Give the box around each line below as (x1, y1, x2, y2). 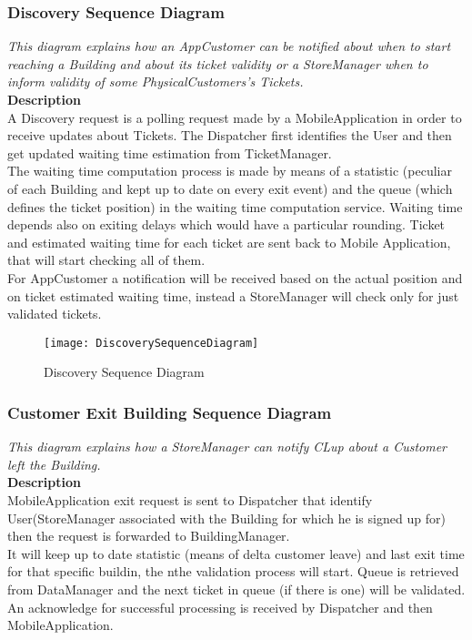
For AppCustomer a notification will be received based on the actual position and (7, 268, 463, 287)
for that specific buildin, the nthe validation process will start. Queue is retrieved (7, 562, 459, 581)
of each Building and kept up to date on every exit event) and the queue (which (7, 178, 453, 198)
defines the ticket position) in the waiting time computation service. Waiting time (7, 197, 463, 216)
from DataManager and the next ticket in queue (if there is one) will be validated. (7, 579, 466, 598)
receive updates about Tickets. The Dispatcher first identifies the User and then (7, 126, 452, 145)
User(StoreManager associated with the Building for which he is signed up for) (7, 508, 446, 527)
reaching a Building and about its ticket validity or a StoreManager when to (7, 54, 428, 73)
